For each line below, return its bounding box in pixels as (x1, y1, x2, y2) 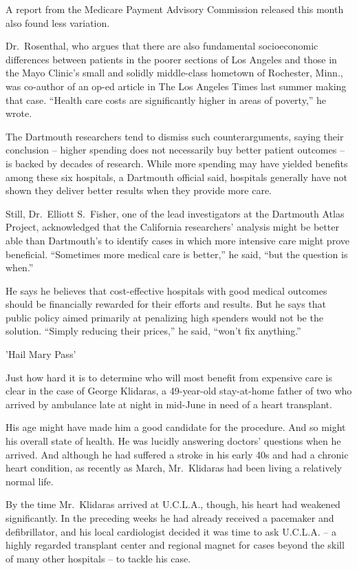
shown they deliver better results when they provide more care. (6, 183, 272, 198)
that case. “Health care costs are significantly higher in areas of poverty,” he (6, 92, 327, 107)
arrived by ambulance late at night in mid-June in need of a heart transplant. (6, 397, 332, 411)
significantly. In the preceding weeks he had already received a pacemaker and (6, 511, 334, 525)
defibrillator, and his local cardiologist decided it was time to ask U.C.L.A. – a (6, 524, 336, 538)
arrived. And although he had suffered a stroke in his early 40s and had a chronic (6, 447, 349, 461)
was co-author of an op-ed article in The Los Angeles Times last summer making (6, 78, 347, 93)
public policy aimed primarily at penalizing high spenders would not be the (6, 310, 323, 324)
